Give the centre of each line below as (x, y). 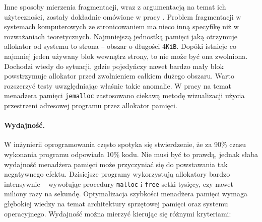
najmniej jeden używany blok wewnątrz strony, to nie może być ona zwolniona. (126, 56)
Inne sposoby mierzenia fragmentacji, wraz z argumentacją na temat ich (115, 7)
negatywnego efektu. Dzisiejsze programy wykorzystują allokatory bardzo (117, 174)
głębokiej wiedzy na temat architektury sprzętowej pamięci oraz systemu (116, 204)
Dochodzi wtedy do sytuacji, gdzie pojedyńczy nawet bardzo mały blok (114, 66)
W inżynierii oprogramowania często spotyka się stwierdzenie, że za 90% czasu (125, 144)
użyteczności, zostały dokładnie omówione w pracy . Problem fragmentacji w (123, 16)
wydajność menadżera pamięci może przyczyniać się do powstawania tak (116, 164)
